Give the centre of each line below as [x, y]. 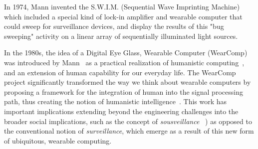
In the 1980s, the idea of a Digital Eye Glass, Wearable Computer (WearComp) [126, 53]
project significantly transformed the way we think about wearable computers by [128, 82]
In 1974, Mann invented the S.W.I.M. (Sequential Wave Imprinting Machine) [122, 6]
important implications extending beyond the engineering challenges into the [121, 111]
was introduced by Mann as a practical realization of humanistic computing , [124, 62]
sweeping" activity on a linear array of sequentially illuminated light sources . [121, 36]
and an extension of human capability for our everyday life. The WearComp [120, 72]
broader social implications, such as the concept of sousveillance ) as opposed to [128, 121]
